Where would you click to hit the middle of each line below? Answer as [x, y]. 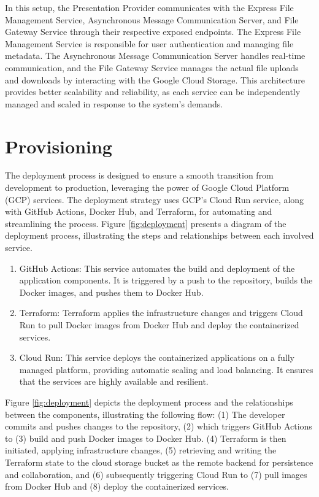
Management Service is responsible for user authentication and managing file [149, 43]
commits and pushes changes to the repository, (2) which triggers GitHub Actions [159, 426]
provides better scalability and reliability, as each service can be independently [153, 92]
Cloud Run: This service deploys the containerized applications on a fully [157, 357]
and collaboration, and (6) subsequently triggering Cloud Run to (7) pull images [156, 474]
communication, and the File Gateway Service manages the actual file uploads [152, 67]
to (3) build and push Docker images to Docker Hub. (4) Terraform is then [146, 438]
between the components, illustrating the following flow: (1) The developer [145, 414]
